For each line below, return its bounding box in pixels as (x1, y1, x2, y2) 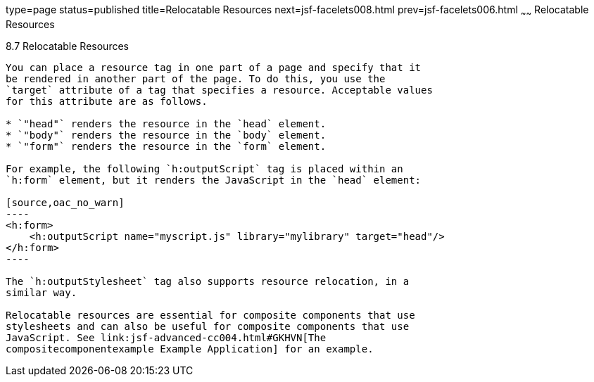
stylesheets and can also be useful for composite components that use (6, 320, 410, 332)
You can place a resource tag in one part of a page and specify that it (6, 61, 422, 73)
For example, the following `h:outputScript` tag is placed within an (6, 163, 403, 174)
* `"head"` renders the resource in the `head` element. (6, 117, 327, 129)
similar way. (6, 286, 77, 298)
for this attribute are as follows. (6, 95, 208, 107)
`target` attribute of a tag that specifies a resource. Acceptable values (6, 84, 433, 96)
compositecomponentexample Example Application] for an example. (6, 343, 374, 355)
